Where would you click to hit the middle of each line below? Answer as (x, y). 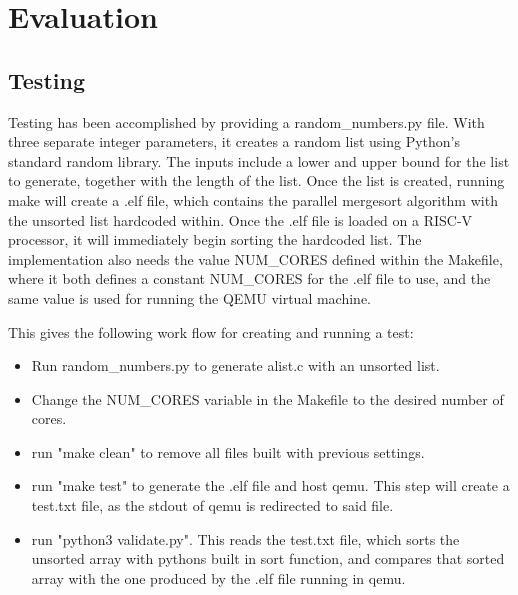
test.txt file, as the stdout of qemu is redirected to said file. (212, 505)
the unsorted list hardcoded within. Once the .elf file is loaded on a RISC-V (240, 219)
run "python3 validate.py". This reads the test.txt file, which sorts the (245, 538)
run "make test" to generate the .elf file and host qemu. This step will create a (270, 485)
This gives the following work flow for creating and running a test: (211, 331)
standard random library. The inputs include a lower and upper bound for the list (259, 160)
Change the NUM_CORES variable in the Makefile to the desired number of (267, 398)
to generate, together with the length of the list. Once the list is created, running (256, 180)
